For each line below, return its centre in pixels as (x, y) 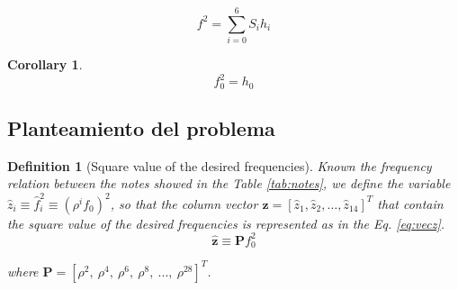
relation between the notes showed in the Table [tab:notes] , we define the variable (229, 183)
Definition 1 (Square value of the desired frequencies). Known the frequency (220, 165)
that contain (410, 203)
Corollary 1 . (45, 64)
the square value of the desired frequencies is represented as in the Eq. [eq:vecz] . (226, 223)
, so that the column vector (184, 203)
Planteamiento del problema (141, 128)
